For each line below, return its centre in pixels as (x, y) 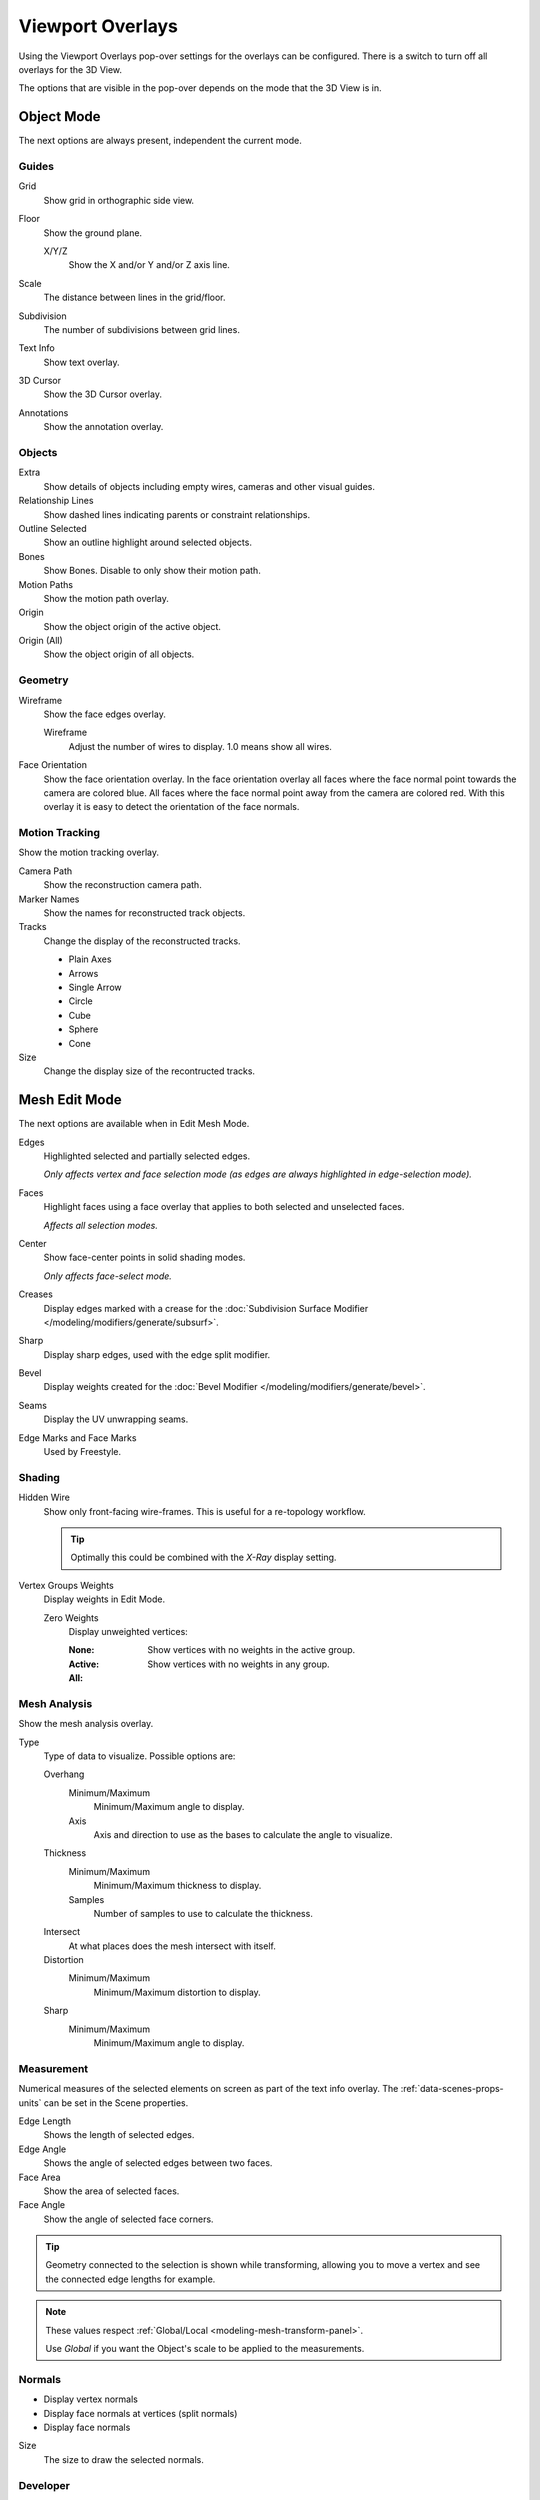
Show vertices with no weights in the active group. (251, 1650)
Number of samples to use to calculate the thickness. (203, 1913)
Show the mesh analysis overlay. (86, 1724)
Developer (44, 2485)
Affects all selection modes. (101, 1225)
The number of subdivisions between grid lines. (141, 329)
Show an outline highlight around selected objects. (147, 542)
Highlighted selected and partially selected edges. (146, 1156)
